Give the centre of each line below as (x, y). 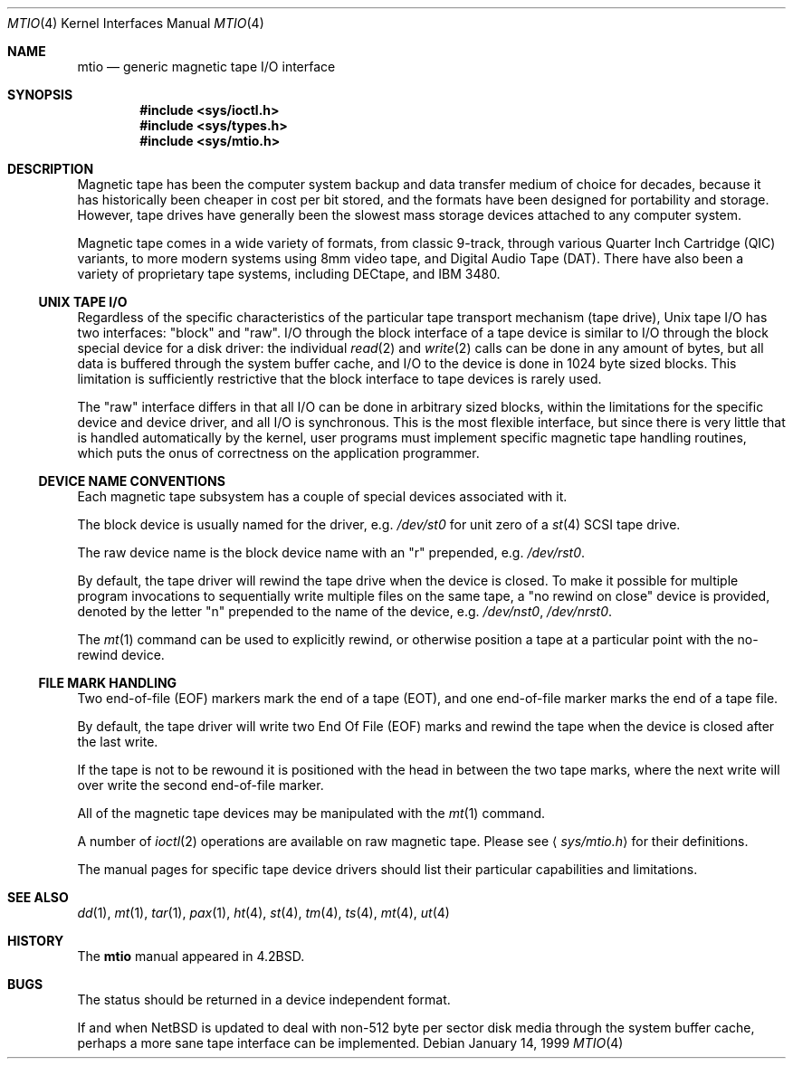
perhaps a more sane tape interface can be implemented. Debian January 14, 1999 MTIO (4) (350, 1043)
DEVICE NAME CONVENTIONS (132, 481)
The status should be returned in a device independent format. (264, 999)
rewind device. (121, 655)
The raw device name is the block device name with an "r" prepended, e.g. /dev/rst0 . (331, 552)
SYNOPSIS (40, 95)
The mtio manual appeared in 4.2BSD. (191, 956)
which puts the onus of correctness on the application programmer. (278, 453)
